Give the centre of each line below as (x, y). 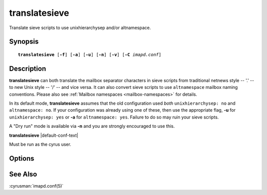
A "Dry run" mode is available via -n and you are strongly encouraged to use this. (92, 126)
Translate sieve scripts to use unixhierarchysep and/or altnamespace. (80, 28)
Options (22, 158)
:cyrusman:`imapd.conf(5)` (36, 186)
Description (28, 68)
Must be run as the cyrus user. (40, 144)
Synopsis (24, 42)
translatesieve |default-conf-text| (44, 135)
